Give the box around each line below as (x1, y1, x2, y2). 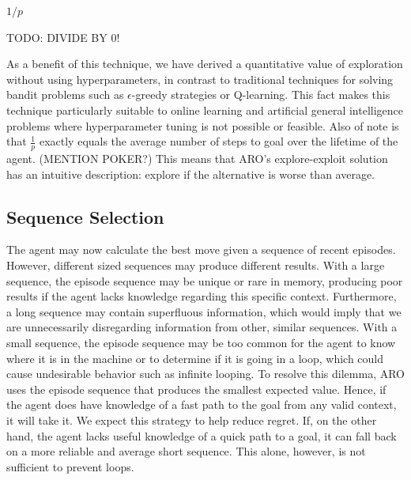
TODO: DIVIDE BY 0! (6, 28, 120, 45)
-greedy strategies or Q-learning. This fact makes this (131, 86, 390, 103)
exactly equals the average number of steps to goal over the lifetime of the (39, 133, 398, 149)
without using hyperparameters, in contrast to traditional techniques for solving (6, 70, 394, 87)
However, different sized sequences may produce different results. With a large (6, 256, 385, 273)
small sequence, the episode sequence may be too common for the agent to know (6, 334, 396, 350)
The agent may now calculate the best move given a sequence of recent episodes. (6, 241, 396, 258)
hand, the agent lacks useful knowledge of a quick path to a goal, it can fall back (6, 427, 397, 444)
